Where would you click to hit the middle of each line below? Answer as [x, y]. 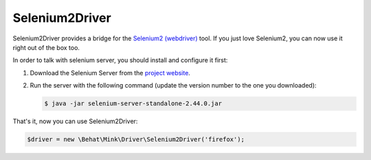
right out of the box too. [46, 47]
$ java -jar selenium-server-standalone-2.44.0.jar [133, 104]
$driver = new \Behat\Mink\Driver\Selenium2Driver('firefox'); [136, 139]
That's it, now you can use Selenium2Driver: [75, 121]
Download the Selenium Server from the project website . [110, 72]
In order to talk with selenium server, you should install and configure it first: [120, 60]
